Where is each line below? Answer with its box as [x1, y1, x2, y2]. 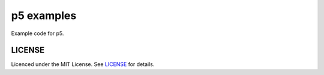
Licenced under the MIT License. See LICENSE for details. [11, 61, 155, 68]
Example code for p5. [11, 30, 64, 37]
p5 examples [11, 9, 77, 22]
